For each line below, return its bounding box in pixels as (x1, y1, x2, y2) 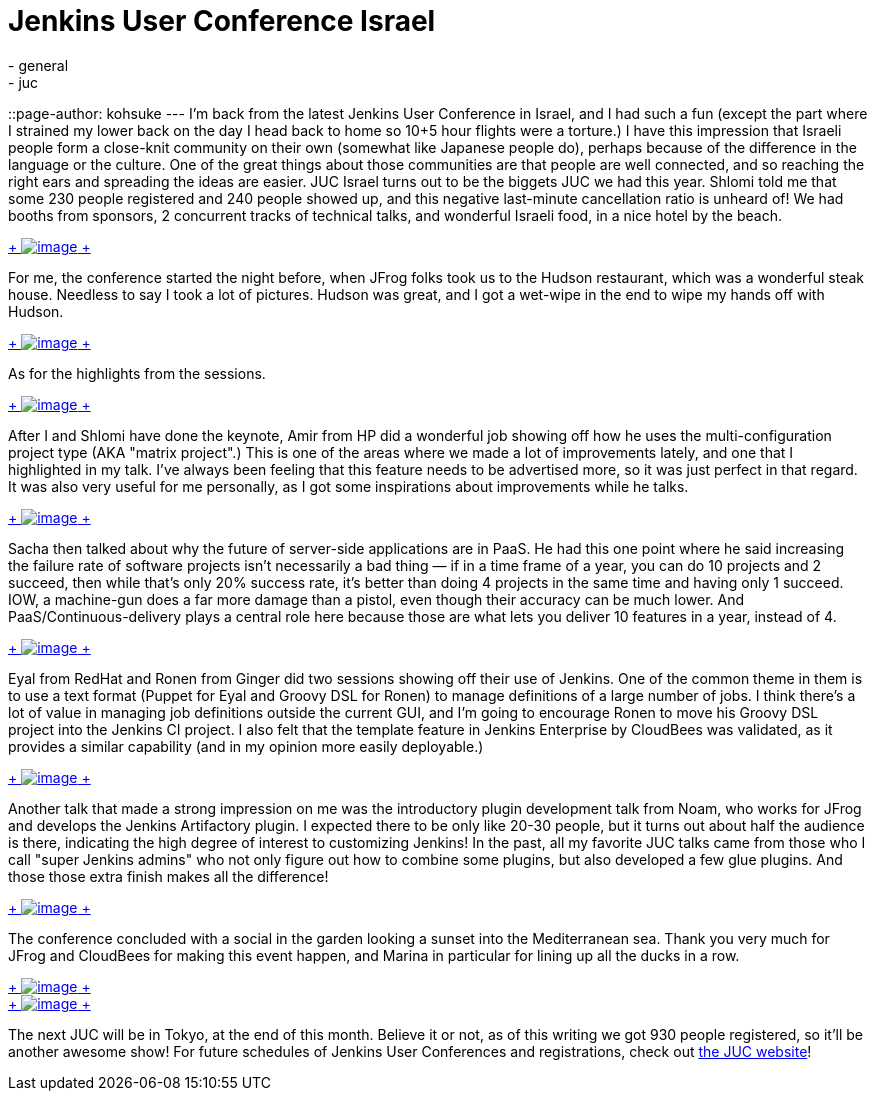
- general (8, 56, 69, 74)
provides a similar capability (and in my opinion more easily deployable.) (8, 737, 484, 755)
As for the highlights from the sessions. (8, 364, 266, 382)
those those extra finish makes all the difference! (8, 867, 329, 885)
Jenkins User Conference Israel (8, 4, 436, 38)
